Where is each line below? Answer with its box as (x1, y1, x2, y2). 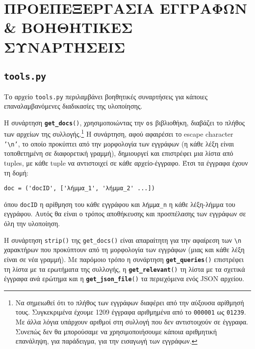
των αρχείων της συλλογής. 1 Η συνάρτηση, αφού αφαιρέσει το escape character (4, 127, 233, 139)
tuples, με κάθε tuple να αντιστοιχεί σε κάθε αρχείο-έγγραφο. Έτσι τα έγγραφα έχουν (4, 157, 248, 168)
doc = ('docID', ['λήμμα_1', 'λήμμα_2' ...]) (4, 185, 155, 192)
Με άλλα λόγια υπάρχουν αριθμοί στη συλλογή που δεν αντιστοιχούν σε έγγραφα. (15, 317, 249, 327)
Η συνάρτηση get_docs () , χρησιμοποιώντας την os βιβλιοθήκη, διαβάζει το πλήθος (4, 117, 245, 127)
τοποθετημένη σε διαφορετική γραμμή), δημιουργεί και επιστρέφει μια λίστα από (4, 148, 233, 158)
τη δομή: (4, 167, 28, 177)
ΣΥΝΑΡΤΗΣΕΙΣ (4, 36, 126, 57)
